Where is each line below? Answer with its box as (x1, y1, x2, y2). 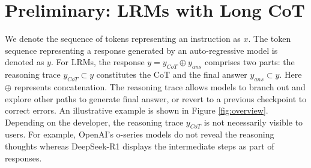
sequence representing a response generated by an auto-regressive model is (5, 44, 278, 56)
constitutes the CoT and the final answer (96, 68, 247, 81)
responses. (5, 151, 42, 164)
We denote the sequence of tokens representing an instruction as (5, 32, 241, 45)
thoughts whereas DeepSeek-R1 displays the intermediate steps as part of (5, 140, 274, 152)
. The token (248, 32, 291, 45)
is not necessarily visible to (204, 115, 303, 128)
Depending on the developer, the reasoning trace (5, 115, 184, 128)
